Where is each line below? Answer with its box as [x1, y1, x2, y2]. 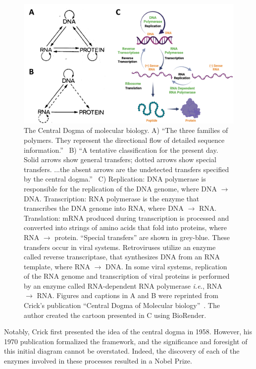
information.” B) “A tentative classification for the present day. [24, 144, 218, 155]
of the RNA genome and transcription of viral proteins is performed [24, 271, 230, 281]
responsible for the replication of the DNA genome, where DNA [24, 183, 217, 193]
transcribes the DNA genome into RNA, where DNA [24, 203, 184, 213]
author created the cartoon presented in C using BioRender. [24, 309, 206, 320]
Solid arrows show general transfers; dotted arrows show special [24, 154, 216, 165]
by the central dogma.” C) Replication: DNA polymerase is [24, 174, 206, 184]
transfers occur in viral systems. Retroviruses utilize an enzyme [24, 242, 216, 252]
